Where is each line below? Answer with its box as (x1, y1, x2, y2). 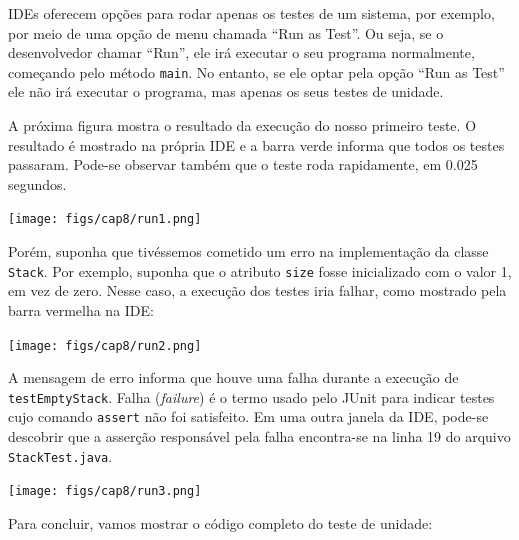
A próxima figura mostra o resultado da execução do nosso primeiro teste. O (8, 115, 477, 136)
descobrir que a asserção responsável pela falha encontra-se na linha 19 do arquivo (8, 426, 511, 447)
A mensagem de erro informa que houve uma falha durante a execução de (8, 367, 459, 388)
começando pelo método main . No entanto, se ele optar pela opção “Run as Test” (8, 61, 505, 82)
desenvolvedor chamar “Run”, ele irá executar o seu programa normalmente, (8, 42, 475, 63)
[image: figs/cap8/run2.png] (8, 338, 202, 353)
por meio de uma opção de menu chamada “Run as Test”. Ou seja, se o (8, 22, 444, 43)
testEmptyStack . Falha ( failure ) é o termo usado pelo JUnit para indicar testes (8, 386, 495, 407)
